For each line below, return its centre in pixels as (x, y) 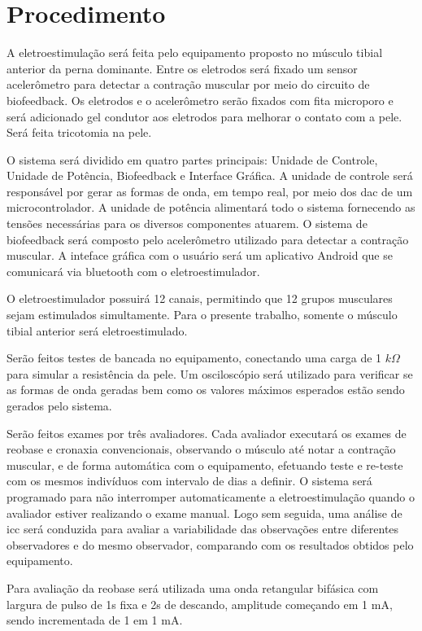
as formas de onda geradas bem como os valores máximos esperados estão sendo (206, 390)
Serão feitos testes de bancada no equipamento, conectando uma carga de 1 (194, 358)
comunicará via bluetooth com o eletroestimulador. (133, 271)
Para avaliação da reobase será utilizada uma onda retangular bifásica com (193, 587)
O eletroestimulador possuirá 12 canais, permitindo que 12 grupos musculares (200, 298)
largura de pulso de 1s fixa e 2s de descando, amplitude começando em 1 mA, (200, 604)
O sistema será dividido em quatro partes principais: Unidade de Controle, (192, 159)
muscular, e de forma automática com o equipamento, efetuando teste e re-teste (205, 464)
